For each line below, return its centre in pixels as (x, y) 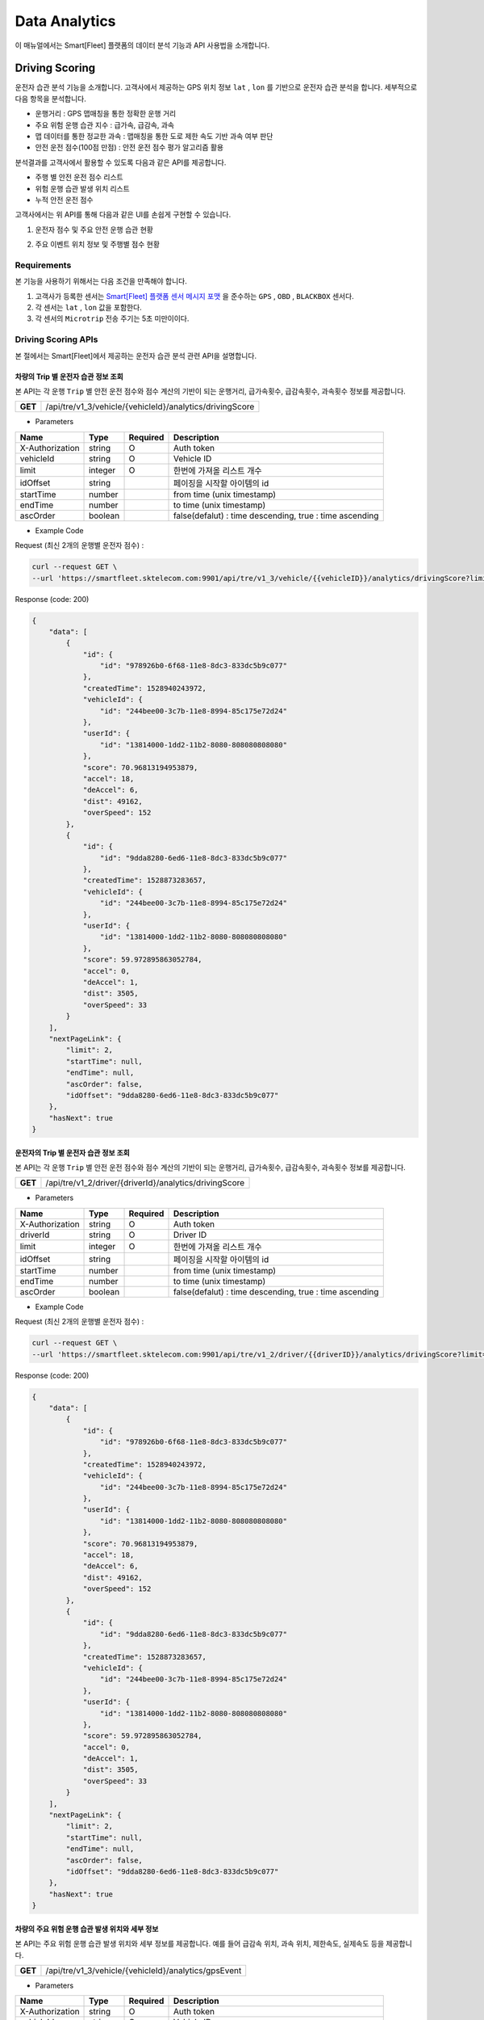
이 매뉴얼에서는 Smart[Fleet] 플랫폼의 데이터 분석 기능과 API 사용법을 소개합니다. (142, 45)
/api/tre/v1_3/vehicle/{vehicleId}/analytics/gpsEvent (144, 1970)
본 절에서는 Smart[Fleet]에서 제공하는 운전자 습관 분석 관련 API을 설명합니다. (136, 356)
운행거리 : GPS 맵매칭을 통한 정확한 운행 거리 (106, 114)
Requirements (43, 265)
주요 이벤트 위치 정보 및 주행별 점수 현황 (98, 244)
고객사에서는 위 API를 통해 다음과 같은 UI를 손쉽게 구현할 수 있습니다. (123, 215)
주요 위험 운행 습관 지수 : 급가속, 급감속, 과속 (105, 124)
